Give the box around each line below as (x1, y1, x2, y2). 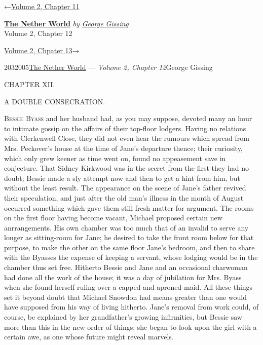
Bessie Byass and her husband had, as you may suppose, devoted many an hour (4, 113, 252, 124)
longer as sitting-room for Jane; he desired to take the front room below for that (4, 232, 254, 243)
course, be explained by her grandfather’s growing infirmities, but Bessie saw (4, 312, 242, 322)
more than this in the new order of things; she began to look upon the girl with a (4, 321, 257, 332)
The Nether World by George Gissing (4, 18, 129, 28)
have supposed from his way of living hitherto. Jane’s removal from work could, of (4, 301, 259, 312)
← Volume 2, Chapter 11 (4, 1, 80, 11)
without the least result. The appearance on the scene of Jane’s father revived (4, 182, 246, 193)
